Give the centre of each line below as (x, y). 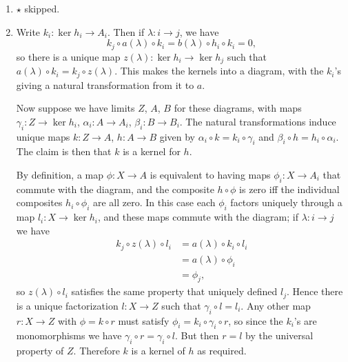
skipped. (42, 8)
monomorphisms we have (69, 335)
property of (40, 351)
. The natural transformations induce (258, 121)
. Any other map (276, 305)
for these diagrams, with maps (238, 108)
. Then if (126, 31)
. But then (197, 335)
